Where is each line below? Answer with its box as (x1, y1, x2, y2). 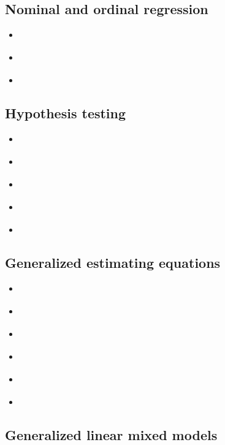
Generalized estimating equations (5, 253, 221, 272)
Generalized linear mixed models (5, 425, 218, 444)
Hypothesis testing (5, 104, 126, 123)
